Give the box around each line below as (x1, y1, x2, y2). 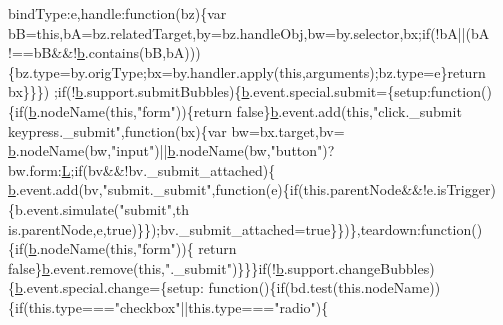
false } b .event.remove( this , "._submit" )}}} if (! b (8, 257, 284, 278)
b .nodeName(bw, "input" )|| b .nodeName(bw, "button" (8, 140, 323, 161)
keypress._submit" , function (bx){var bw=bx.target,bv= (8, 120, 345, 141)
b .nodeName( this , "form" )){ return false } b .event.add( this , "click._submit (28, 100, 462, 121)
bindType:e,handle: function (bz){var (8, 3, 227, 23)
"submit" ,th (119, 198, 189, 219)
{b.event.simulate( (8, 198, 120, 219)
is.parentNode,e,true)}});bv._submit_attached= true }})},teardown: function (8, 218, 472, 239)
